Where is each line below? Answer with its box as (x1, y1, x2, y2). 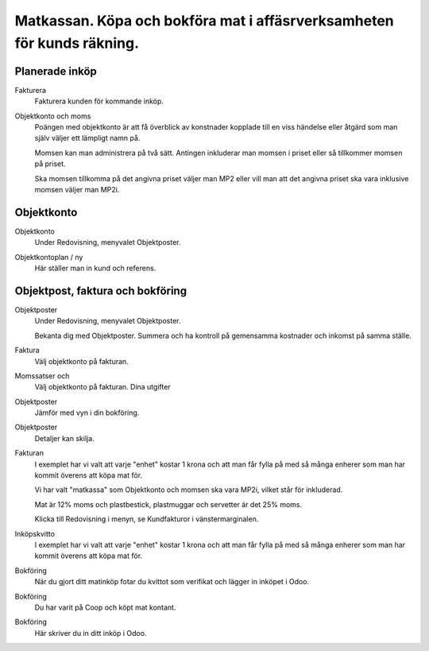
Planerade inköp (14, 64, 97, 78)
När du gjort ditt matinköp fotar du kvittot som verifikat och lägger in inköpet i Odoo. (34, 577, 310, 587)
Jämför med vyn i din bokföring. (34, 408, 140, 417)
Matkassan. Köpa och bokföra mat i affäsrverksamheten (14, 12, 394, 29)
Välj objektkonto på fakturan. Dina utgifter (34, 382, 171, 392)
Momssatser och (14, 370, 70, 381)
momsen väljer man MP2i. (34, 184, 120, 194)
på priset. (34, 159, 67, 169)
